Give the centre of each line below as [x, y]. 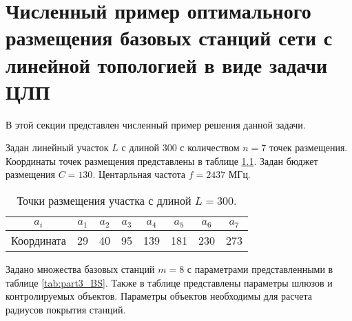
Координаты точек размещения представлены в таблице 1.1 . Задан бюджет [162, 160]
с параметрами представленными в [260, 269]
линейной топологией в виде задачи [167, 64]
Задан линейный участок [57, 147]
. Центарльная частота [139, 174]
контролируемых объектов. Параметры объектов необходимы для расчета [159, 296]
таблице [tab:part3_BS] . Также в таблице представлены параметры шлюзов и [169, 282]
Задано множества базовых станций [80, 269]
